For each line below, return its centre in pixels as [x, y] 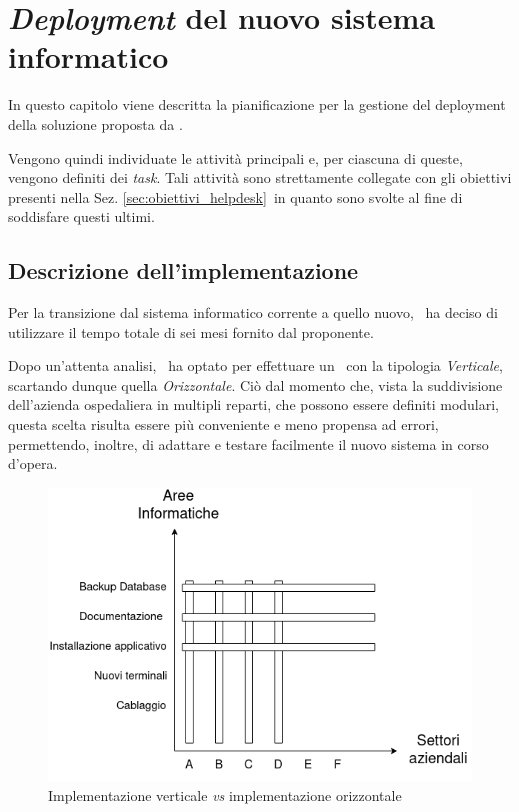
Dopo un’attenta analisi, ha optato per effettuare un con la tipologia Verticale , [255, 365]
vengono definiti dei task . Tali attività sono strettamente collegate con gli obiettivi [260, 177]
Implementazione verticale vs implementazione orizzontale [225, 794]
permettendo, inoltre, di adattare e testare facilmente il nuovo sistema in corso [248, 443]
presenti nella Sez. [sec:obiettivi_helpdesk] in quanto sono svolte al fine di [235, 196]
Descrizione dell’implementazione [183, 270]
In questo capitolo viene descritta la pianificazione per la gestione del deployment [257, 104]
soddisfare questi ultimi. [81, 216]
